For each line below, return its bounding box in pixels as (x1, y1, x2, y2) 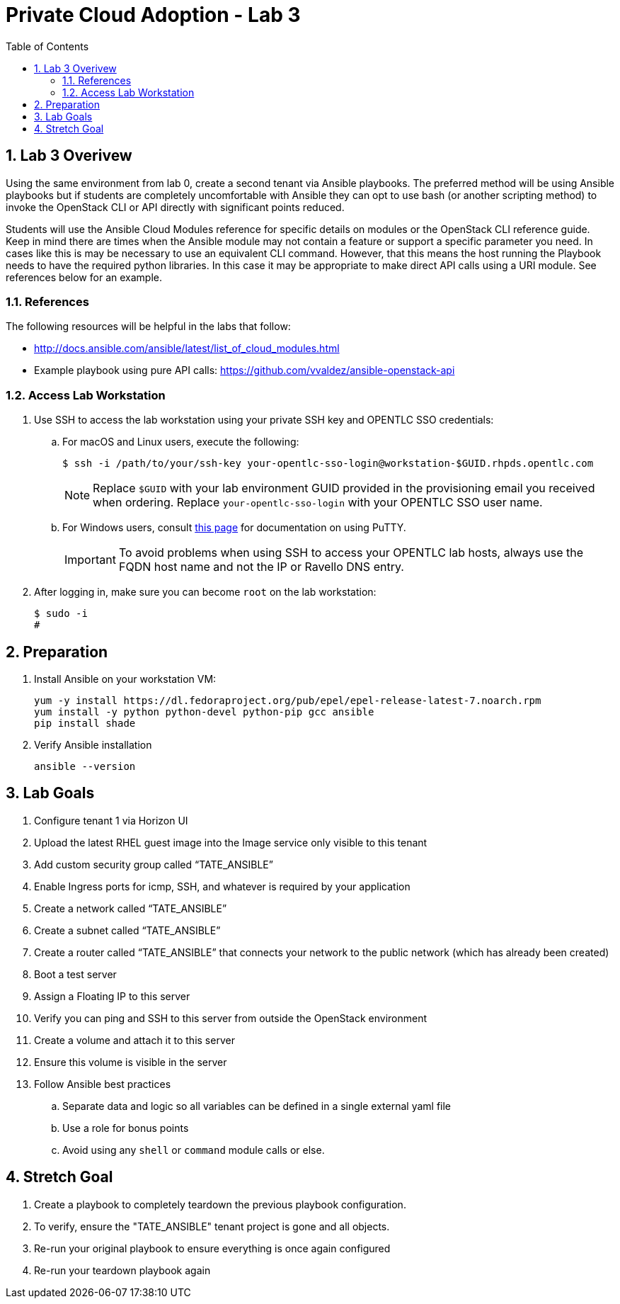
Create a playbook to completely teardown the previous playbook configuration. (34, 1198, 406, 1211)
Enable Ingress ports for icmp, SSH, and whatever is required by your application (34, 880, 411, 892)
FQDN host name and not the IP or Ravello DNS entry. (118, 560, 404, 574)
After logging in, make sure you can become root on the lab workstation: (34, 586, 377, 599)
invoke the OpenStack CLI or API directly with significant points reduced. (6, 200, 345, 213)
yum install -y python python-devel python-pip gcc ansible (34, 705, 374, 718)
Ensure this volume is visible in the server (34, 1055, 227, 1068)
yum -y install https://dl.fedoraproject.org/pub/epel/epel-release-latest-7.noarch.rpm (34, 694, 541, 706)
